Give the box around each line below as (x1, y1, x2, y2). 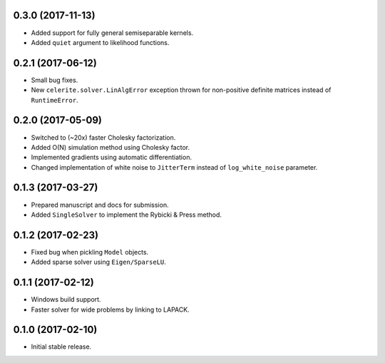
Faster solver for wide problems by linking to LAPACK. (31, 305, 190, 314)
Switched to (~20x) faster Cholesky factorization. (31, 133, 176, 142)
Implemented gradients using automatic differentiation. (31, 153, 192, 162)
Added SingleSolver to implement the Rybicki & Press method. (31, 210, 222, 219)
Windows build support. (31, 295, 101, 304)
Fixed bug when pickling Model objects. (31, 247, 149, 256)
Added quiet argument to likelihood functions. (31, 38, 170, 46)
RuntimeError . (31, 96, 78, 104)
